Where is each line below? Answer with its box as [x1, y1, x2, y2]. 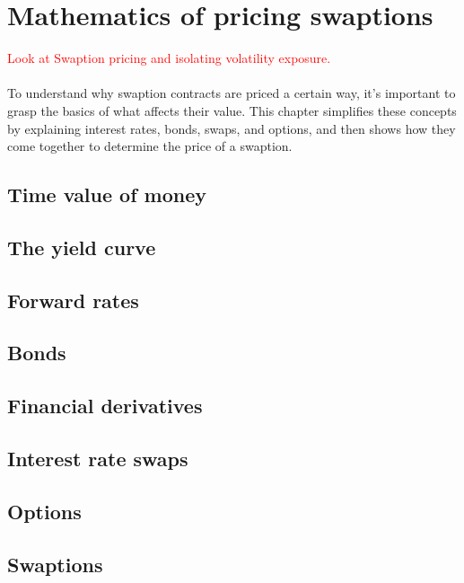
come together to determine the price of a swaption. [7, 137, 293, 155]
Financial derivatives [7, 392, 203, 420]
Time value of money [7, 181, 207, 208]
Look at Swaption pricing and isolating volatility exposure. [7, 49, 331, 67]
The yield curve [7, 233, 156, 261]
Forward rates [7, 286, 139, 314]
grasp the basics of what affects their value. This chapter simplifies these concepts [7, 101, 457, 119]
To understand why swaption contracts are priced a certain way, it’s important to [7, 84, 456, 102]
